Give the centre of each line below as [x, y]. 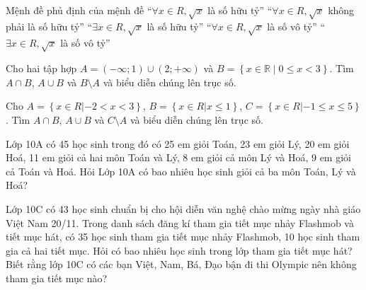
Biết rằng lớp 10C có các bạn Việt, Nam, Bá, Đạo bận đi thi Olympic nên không [181, 264]
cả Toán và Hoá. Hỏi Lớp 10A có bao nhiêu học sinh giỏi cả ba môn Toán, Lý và [181, 171]
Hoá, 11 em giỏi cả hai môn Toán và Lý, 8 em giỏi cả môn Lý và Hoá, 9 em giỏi [178, 157]
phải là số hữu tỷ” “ [49, 26]
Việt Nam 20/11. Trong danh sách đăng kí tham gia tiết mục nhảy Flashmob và [180, 222]
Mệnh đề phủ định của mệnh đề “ [79, 10]
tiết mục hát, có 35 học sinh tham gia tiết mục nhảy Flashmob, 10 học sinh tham [183, 237]
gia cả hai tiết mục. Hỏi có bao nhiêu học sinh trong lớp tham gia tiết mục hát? [179, 250]
